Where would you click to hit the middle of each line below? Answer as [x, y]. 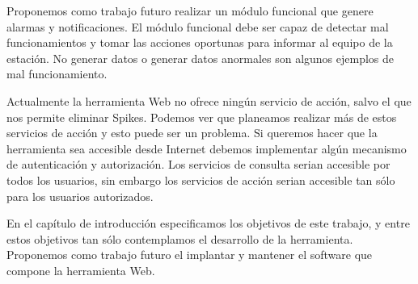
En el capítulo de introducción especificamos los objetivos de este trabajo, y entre [208, 223]
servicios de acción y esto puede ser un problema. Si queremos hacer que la [192, 133]
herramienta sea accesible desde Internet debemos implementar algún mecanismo [207, 148]
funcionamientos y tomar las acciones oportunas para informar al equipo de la [200, 42]
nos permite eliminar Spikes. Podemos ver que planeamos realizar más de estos [202, 117]
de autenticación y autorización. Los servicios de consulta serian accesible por [198, 164]
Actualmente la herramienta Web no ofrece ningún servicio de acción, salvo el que [209, 100]
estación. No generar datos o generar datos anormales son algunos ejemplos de [201, 58]
